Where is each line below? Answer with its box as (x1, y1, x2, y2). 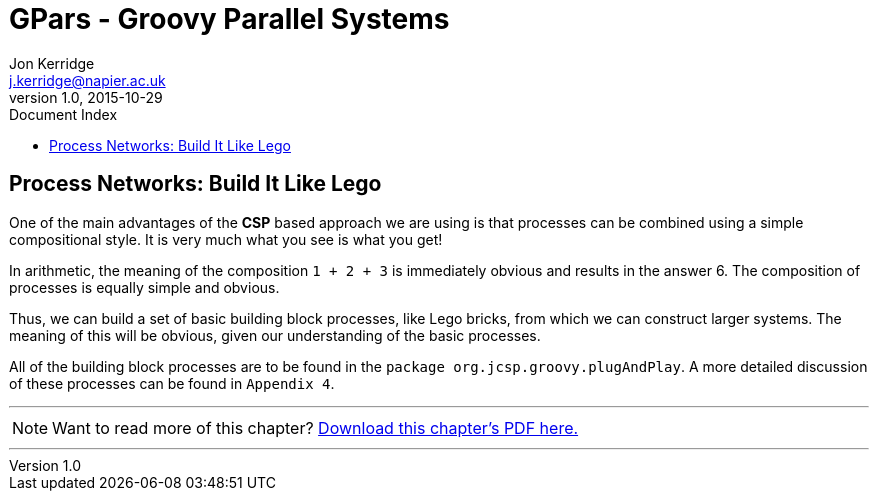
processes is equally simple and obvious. (9, 278, 280, 296)
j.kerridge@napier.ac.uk (9, 71, 166, 89)
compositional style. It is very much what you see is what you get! (9, 230, 443, 248)
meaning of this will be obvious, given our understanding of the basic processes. (9, 326, 541, 344)
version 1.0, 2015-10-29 (9, 88, 163, 106)
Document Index (9, 105, 118, 123)
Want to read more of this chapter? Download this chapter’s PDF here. (52, 417, 579, 438)
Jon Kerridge (9, 54, 95, 72)
